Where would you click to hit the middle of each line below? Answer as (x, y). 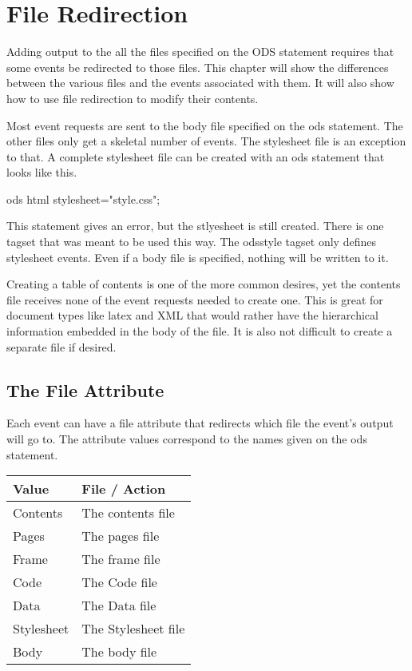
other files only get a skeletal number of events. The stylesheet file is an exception (206, 141)
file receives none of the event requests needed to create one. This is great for (195, 299)
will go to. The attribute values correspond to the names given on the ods (187, 439)
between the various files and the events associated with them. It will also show (200, 83)
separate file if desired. (61, 346)
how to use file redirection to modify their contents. (133, 98)
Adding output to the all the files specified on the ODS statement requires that (200, 52)
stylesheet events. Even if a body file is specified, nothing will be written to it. (198, 257)
